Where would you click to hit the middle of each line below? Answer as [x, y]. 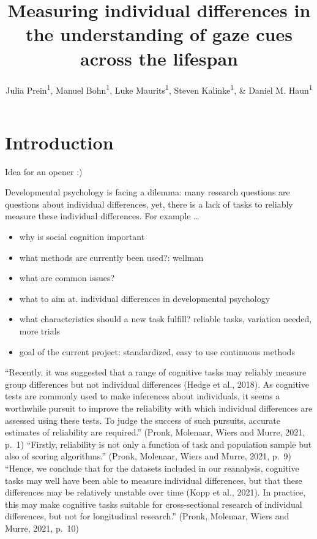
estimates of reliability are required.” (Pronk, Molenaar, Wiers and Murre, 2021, [155, 432]
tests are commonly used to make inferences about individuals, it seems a [143, 396]
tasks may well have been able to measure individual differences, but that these [154, 480]
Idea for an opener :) [44, 171]
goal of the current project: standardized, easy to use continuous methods [157, 351]
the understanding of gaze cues [159, 34]
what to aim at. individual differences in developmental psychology [145, 298]
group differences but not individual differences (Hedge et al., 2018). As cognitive [157, 384]
